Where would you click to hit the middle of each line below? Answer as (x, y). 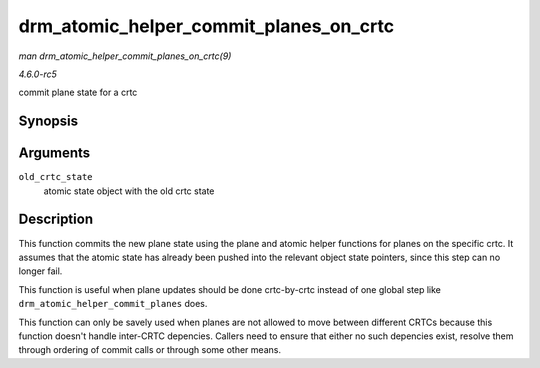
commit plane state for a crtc (78, 92)
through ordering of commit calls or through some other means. (150, 350)
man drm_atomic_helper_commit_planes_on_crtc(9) (125, 56)
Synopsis (48, 121)
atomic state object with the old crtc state (129, 191)
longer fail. (40, 271)
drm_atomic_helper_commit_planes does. (113, 304)
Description (56, 219)
